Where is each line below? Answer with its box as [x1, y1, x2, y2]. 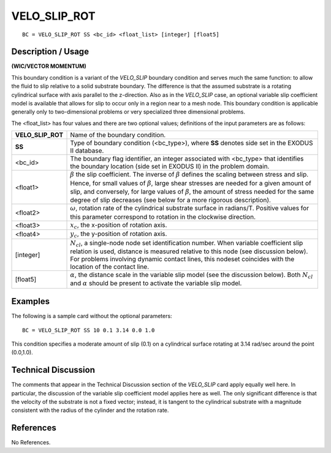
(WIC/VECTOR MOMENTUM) [11, 63, 87, 70]
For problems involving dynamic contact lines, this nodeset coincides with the [70, 254, 295, 263]
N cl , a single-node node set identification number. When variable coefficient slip [70, 238, 303, 248]
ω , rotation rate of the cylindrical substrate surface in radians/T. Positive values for [70, 204, 310, 213]
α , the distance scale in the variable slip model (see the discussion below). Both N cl [70, 270, 313, 280]
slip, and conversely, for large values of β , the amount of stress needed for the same [70, 187, 314, 196]
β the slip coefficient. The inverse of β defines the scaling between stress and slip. [70, 170, 309, 179]
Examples [11, 296, 50, 306]
